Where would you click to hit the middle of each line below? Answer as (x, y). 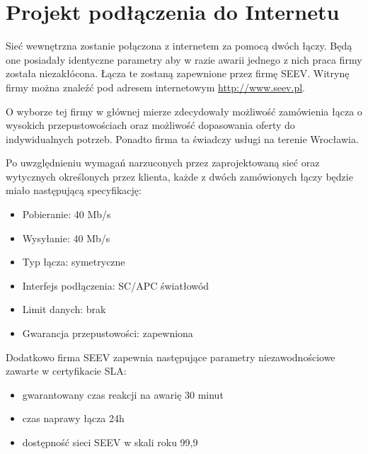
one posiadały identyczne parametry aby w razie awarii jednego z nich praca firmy (184, 59)
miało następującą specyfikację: (74, 190)
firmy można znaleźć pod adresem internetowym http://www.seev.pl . (155, 87)
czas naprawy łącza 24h (73, 418)
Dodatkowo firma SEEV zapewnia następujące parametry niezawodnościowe (171, 357)
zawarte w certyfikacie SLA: (66, 371)
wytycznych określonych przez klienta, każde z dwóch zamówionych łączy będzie (179, 176)
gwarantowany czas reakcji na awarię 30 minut (123, 394)
